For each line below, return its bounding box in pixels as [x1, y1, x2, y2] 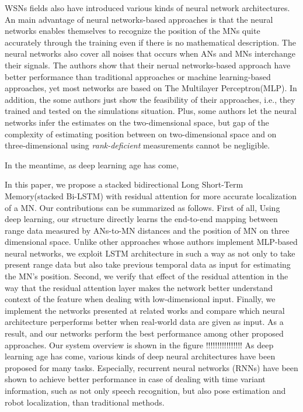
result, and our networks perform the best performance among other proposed [5, 327, 284, 340]
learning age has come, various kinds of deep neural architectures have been [5, 350, 276, 362]
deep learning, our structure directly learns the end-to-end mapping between [5, 213, 278, 225]
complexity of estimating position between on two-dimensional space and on [5, 127, 277, 140]
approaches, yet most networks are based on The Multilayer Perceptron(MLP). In [5, 82, 297, 94]
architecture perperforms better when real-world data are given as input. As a [5, 316, 284, 328]
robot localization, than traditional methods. [5, 396, 165, 408]
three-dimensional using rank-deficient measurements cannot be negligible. [5, 139, 270, 151]
